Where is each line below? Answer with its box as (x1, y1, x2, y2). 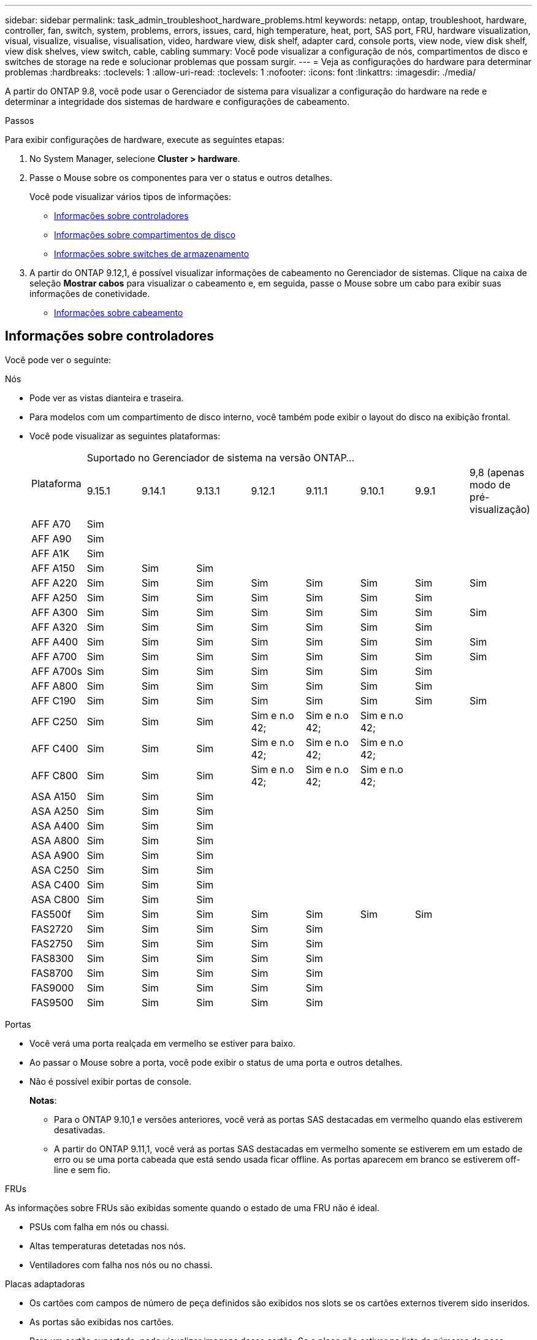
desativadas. (54, 1124, 105, 1135)
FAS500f (31, 907, 71, 920)
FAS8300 (31, 952, 74, 965)
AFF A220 (31, 576, 78, 589)
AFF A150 (31, 561, 75, 574)
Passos (5, 115, 34, 126)
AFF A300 (31, 606, 78, 618)
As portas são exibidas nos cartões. (29, 1316, 174, 1327)
